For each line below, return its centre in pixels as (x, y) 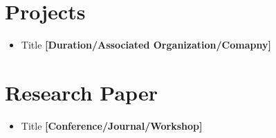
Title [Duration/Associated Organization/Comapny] (146, 45)
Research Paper (81, 92)
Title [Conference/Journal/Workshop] (112, 125)
